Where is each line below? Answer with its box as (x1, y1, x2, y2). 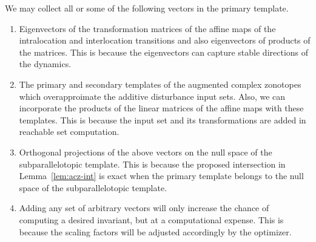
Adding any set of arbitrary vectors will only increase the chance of (19, 201, 269, 214)
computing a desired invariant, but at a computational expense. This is (19, 213, 284, 226)
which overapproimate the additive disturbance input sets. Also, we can (19, 90, 286, 102)
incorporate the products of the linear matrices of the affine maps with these (19, 102, 304, 114)
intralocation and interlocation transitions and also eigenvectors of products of (19, 34, 311, 47)
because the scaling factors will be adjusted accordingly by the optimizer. (19, 225, 292, 238)
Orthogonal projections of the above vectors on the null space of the (19, 145, 272, 158)
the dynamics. (19, 57, 72, 70)
